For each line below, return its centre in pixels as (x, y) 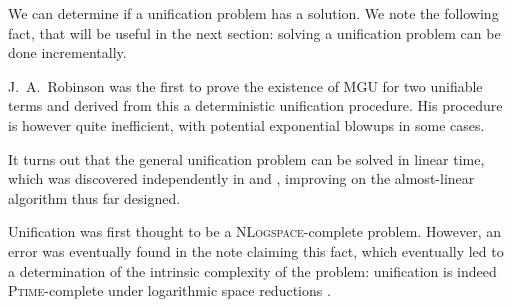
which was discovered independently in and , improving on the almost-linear (241, 178)
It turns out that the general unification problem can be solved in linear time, (246, 158)
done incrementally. (67, 52)
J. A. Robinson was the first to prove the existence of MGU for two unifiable (245, 85)
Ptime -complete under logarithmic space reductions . (169, 290)
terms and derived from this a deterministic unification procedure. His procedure (255, 105)
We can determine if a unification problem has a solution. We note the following (253, 13)
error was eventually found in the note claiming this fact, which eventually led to (256, 250)
